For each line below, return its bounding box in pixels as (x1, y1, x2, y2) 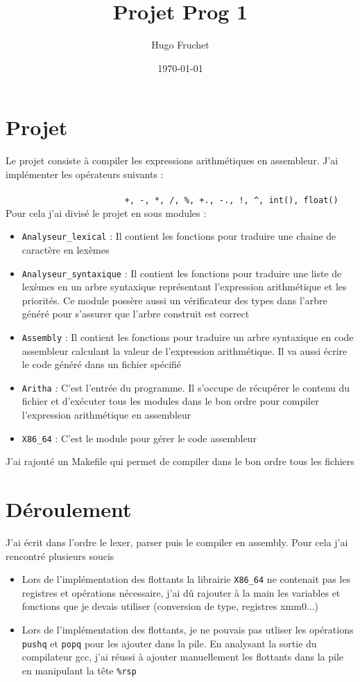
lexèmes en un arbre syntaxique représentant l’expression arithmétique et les (22, 279, 347, 294)
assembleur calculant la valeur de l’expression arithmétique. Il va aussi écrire (22, 343, 348, 358)
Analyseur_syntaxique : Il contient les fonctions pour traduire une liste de (22, 265, 342, 280)
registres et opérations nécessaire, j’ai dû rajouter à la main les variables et (22, 585, 341, 600)
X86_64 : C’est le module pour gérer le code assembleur (22, 430, 257, 445)
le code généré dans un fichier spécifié (22, 357, 182, 371)
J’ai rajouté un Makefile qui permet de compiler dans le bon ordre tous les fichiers (6, 454, 354, 469)
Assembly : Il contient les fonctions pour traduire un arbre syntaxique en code (22, 329, 354, 344)
